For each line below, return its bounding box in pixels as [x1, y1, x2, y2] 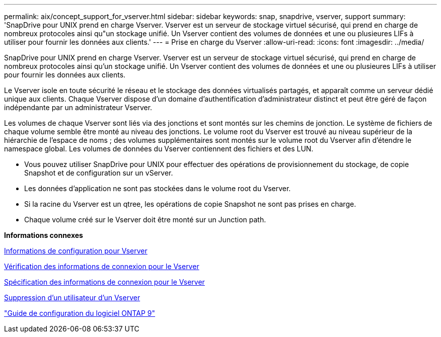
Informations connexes [4, 231, 83, 239]
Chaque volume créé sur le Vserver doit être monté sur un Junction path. [24, 215, 266, 224]
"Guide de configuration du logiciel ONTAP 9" [4, 309, 156, 317]
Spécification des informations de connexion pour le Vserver [4, 278, 205, 286]
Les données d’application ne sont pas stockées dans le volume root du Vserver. [24, 184, 291, 193]
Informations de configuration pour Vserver [4, 246, 148, 255]
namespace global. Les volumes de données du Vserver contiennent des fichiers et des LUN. [4, 144, 314, 153]
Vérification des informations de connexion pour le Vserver [4, 262, 199, 271]
